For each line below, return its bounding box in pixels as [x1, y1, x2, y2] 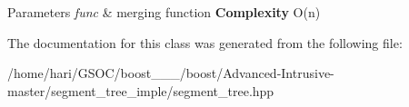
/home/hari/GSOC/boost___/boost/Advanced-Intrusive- [7, 63, 334, 83]
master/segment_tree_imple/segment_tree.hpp [7, 81, 274, 100]
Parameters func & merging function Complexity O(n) [7, 3, 321, 21]
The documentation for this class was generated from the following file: [7, 33, 403, 52]
